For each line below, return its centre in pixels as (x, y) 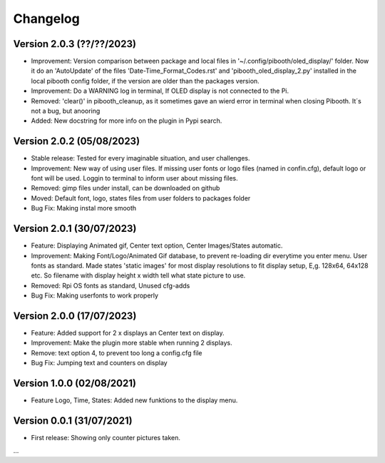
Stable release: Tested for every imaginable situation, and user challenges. (140, 158)
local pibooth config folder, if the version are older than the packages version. (145, 81)
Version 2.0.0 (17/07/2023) (75, 316)
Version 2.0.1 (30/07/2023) (75, 229)
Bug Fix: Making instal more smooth (84, 208)
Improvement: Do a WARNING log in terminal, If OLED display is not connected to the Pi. (160, 91)
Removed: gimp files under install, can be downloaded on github (125, 188)
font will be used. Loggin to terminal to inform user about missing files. (134, 178)
